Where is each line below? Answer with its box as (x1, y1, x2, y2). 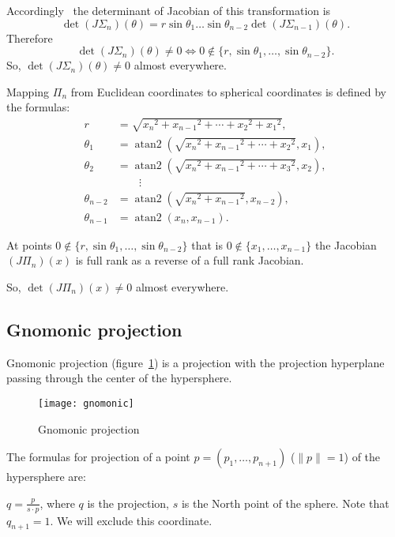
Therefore (6, 29, 53, 46)
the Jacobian (314, 236, 377, 253)
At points (6, 236, 52, 253)
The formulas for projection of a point (6, 449, 190, 465)
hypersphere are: (6, 468, 86, 485)
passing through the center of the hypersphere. (6, 370, 232, 386)
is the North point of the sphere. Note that (181, 494, 389, 511)
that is (191, 236, 223, 253)
